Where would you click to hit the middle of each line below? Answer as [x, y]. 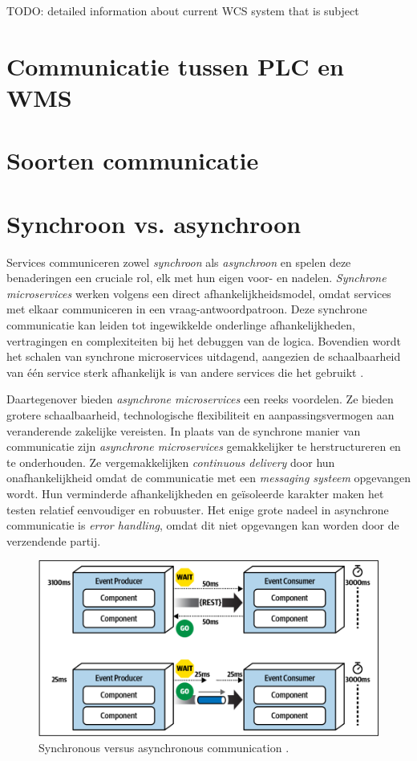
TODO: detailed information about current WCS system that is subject [183, 10]
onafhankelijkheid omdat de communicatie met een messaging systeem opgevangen [208, 478]
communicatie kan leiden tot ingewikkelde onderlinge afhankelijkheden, [181, 325]
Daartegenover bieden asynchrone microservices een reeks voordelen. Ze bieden [200, 399]
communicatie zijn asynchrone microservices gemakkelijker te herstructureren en [204, 446]
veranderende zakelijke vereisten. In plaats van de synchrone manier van [184, 430]
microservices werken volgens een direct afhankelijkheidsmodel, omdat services [199, 293]
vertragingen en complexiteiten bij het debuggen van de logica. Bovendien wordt [204, 340]
